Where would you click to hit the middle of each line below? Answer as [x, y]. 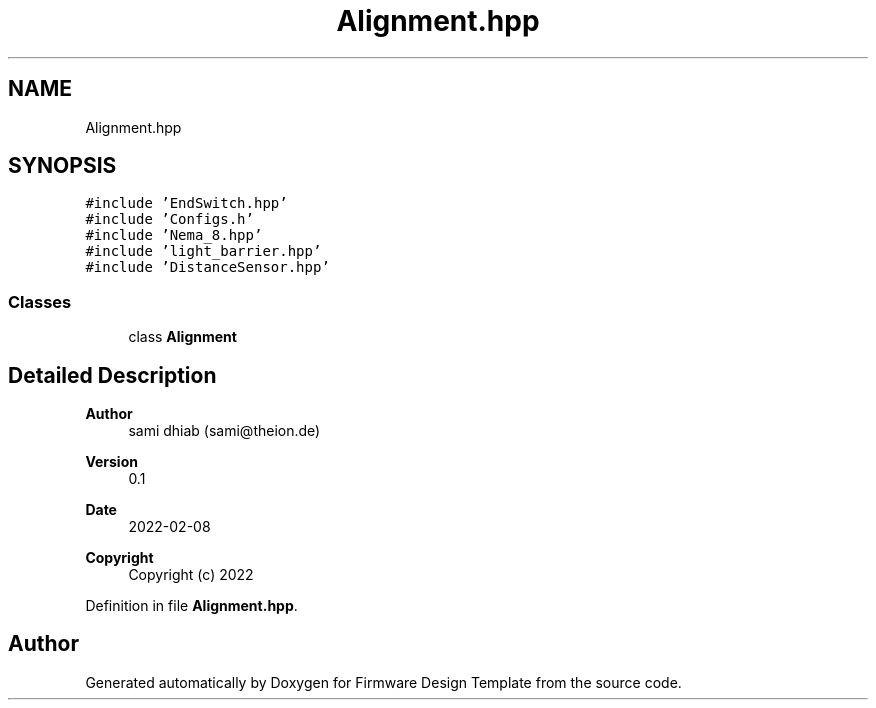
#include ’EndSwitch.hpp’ [186, 203]
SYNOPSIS [62, 166]
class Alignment [182, 337]
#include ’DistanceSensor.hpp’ [207, 267]
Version [111, 462]
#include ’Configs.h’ [169, 219]
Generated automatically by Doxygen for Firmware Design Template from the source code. [383, 682]
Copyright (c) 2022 [191, 575]
